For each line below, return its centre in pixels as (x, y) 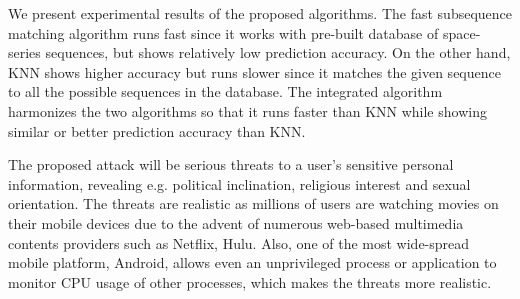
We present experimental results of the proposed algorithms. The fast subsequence (260, 13)
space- (461, 32)
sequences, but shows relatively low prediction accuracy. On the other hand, (278, 52)
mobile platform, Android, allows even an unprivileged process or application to (252, 262)
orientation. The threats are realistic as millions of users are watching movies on (253, 203)
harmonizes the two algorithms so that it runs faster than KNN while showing (247, 110)
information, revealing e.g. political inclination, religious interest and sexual (239, 183)
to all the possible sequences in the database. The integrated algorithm (225, 91)
